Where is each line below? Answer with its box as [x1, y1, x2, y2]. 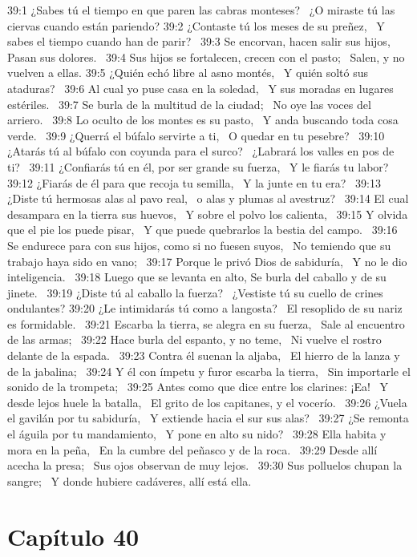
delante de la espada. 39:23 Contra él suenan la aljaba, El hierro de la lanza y [7, 347, 400, 364]
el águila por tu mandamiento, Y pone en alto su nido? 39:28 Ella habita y [7, 426, 387, 442]
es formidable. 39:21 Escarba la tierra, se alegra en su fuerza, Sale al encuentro [7, 315, 405, 332]
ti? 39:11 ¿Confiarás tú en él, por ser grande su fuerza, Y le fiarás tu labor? [7, 158, 389, 175]
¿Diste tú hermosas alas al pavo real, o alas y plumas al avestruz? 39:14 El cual [7, 190, 409, 207]
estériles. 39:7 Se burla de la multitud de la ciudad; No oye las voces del [7, 95, 371, 112]
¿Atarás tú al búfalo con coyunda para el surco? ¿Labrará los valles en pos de [7, 143, 395, 159]
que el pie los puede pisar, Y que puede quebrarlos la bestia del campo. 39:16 [7, 221, 398, 238]
